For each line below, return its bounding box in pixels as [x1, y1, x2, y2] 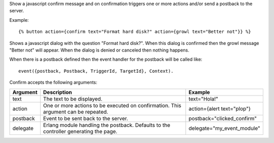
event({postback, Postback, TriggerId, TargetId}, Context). [18, 68, 174, 74]
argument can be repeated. [43, 108, 109, 115]
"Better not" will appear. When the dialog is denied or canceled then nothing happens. [9, 47, 190, 53]
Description [43, 88, 72, 96]
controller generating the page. [43, 128, 118, 135]
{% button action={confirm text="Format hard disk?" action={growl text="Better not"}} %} [18, 29, 251, 35]
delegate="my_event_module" [188, 124, 261, 131]
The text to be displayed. [43, 95, 102, 102]
